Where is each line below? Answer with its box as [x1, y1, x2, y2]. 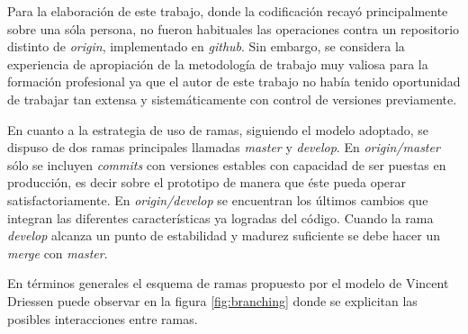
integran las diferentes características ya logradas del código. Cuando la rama [7, 208, 434, 227]
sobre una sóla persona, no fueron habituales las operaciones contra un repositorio [7, 19, 460, 38]
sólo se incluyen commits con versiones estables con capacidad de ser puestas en [7, 155, 446, 174]
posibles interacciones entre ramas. [7, 309, 198, 328]
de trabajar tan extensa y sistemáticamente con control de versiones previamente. [7, 89, 457, 108]
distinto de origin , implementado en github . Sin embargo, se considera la [7, 37, 405, 56]
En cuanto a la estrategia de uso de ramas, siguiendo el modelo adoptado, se [7, 120, 429, 139]
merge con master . [7, 243, 108, 262]
